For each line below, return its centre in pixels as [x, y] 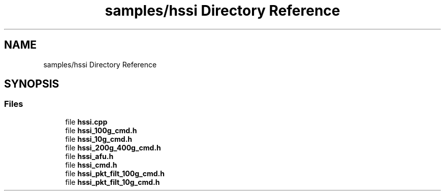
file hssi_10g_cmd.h [99, 139]
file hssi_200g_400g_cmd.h [113, 147]
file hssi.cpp [86, 122]
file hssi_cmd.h [91, 165]
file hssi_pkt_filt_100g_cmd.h [115, 173]
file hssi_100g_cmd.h [101, 130]
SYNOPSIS [32, 84]
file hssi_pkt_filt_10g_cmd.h [113, 182]
